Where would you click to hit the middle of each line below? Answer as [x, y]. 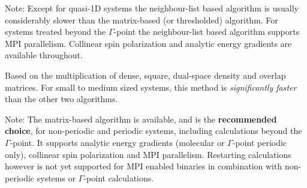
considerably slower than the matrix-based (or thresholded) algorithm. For [142, 20]
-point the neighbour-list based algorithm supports [207, 32]
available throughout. [44, 55]
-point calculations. [119, 177]
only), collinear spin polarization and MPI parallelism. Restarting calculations [148, 154]
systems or [56, 177]
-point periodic [260, 142]
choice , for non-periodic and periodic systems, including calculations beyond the [153, 131]
